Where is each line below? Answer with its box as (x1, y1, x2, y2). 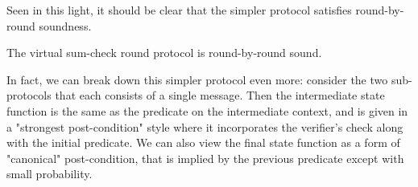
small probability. (6, 165, 93, 182)
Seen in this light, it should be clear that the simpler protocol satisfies (6, 2, 352, 18)
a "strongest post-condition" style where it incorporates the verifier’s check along (6, 118, 404, 135)
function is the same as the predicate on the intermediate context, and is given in (6, 102, 408, 119)
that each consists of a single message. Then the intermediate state (55, 87, 385, 104)
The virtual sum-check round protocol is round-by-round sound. (6, 44, 322, 61)
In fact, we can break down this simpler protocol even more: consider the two (6, 71, 388, 87)
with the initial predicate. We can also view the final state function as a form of (6, 134, 400, 151)
